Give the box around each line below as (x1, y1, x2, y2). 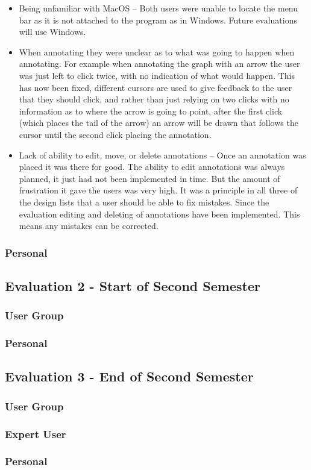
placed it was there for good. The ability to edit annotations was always (19, 160, 285, 173)
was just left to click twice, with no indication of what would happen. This (19, 69, 295, 81)
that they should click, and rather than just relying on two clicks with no (19, 93, 289, 105)
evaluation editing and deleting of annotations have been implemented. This (19, 207, 300, 220)
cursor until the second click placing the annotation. (19, 128, 212, 140)
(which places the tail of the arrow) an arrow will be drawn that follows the (19, 116, 298, 129)
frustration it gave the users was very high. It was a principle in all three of (19, 184, 298, 196)
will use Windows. (19, 25, 86, 38)
